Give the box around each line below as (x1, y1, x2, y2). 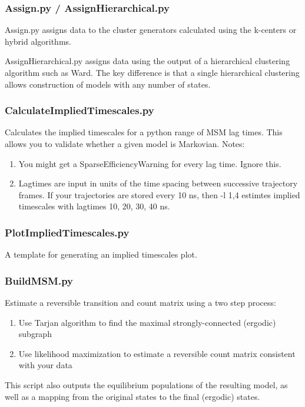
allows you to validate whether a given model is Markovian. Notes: (5, 138, 245, 149)
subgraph (18, 328, 52, 340)
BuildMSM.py (5, 273, 73, 288)
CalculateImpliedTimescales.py (5, 103, 154, 118)
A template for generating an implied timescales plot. (5, 248, 197, 261)
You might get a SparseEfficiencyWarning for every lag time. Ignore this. (18, 157, 281, 169)
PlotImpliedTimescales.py (5, 225, 130, 239)
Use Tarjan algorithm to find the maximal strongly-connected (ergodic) (18, 316, 276, 328)
